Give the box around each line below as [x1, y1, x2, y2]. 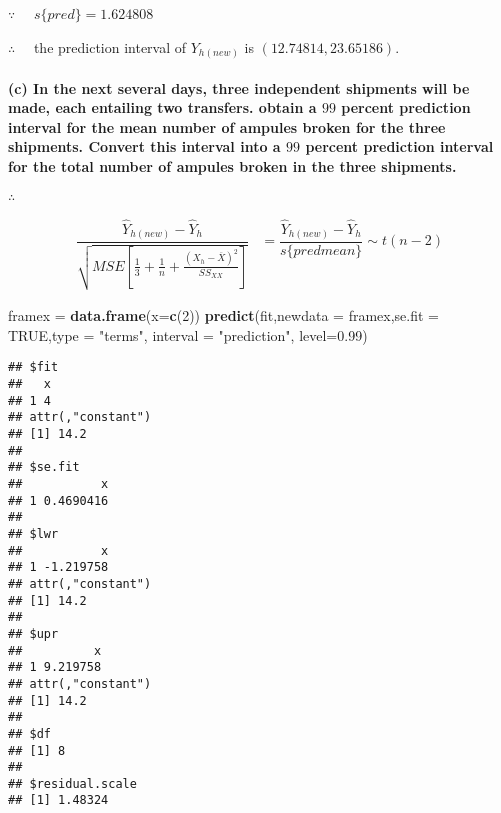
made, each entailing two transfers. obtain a [8, 97, 317, 118]
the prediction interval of [33, 36, 187, 57]
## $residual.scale [8, 776, 137, 791]
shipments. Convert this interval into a [8, 136, 281, 157]
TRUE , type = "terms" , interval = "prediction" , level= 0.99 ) [8, 324, 368, 345]
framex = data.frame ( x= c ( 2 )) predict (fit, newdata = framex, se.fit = [8, 305, 440, 326]
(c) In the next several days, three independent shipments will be [8, 77, 470, 98]
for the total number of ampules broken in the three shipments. [8, 156, 457, 177]
